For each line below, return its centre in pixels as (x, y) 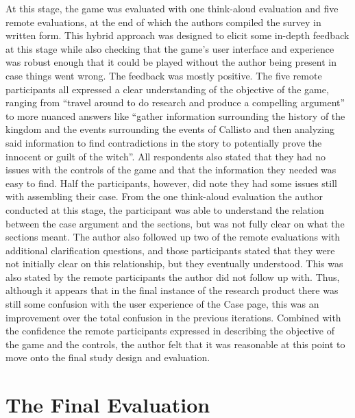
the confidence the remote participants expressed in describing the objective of (170, 331)
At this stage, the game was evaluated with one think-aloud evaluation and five (172, 8)
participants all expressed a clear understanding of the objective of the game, (167, 89)
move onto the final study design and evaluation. (108, 357)
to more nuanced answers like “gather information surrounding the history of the (175, 115)
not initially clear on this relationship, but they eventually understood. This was (174, 263)
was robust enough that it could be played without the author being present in (171, 62)
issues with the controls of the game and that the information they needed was (171, 170)
